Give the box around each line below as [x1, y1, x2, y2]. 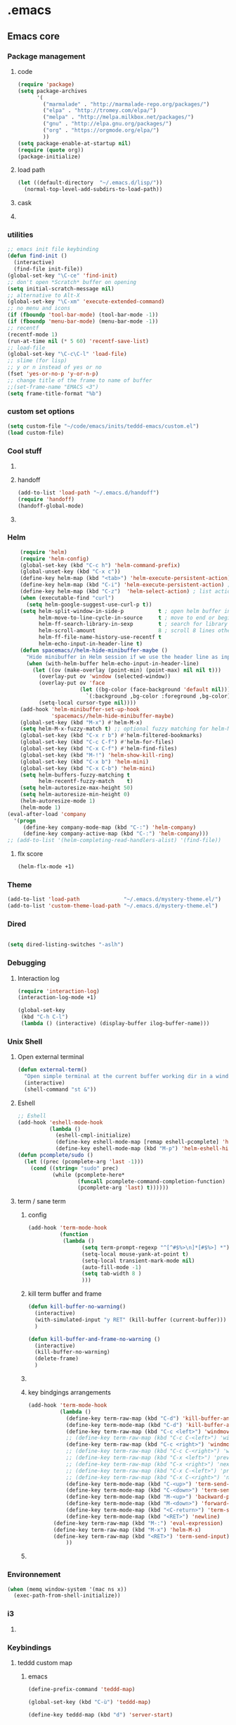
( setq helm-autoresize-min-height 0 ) [20, 791, 131, 798]
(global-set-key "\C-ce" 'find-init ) [7, 272, 118, 279]
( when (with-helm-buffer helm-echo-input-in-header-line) [25, 660, 199, 667]
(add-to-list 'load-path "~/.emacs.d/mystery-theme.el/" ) [7, 896, 221, 903]
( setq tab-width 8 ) [81, 1270, 142, 1278]
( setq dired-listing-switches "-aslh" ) [7, 941, 124, 948]
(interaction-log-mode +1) [17, 994, 97, 1001]
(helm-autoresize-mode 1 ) [20, 798, 96, 805]
